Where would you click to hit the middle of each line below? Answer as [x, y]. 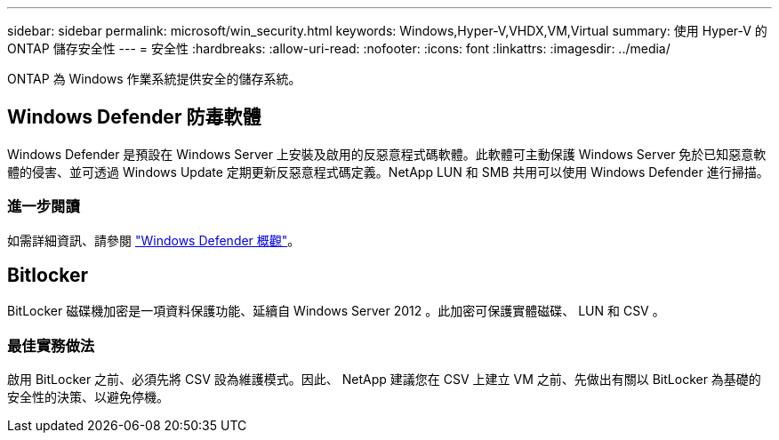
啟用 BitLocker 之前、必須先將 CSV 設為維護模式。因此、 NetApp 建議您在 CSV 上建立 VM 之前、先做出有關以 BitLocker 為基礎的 [384, 380]
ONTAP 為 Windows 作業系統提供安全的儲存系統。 [154, 79]
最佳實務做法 [51, 345]
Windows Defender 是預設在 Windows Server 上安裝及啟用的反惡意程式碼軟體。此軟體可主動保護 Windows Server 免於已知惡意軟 [387, 154]
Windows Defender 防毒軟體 [134, 117]
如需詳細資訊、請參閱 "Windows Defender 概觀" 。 [154, 240]
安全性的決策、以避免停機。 [88, 397]
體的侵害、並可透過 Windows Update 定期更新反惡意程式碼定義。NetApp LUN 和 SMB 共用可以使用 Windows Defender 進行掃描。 [388, 172]
